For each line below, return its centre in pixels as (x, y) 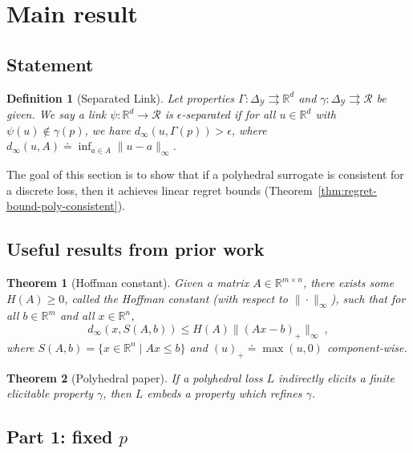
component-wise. (367, 347)
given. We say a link (57, 114)
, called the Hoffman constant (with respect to (176, 298)
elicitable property (50, 393)
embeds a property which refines (225, 393)
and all (77, 315)
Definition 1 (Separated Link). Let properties (121, 97)
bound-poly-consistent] (62, 206)
